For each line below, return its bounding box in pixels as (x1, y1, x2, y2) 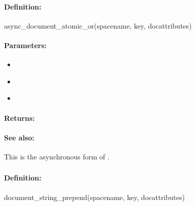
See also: (4, 132, 35, 142)
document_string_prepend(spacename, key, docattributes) (4, 191, 185, 202)
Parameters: (4, 40, 47, 50)
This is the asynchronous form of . (4, 151, 110, 161)
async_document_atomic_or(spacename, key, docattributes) (4, 20, 192, 31)
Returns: (4, 112, 35, 123)
